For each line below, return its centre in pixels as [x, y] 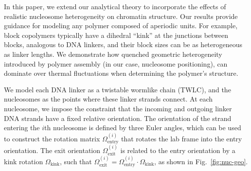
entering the [22, 128]
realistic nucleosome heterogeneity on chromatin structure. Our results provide [121, 16]
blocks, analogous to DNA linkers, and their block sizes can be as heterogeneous [123, 44]
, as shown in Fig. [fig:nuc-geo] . [201, 161]
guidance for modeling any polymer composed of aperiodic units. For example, [121, 26]
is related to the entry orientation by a [178, 150]
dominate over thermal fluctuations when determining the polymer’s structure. [121, 73]
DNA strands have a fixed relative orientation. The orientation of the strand [118, 118]
